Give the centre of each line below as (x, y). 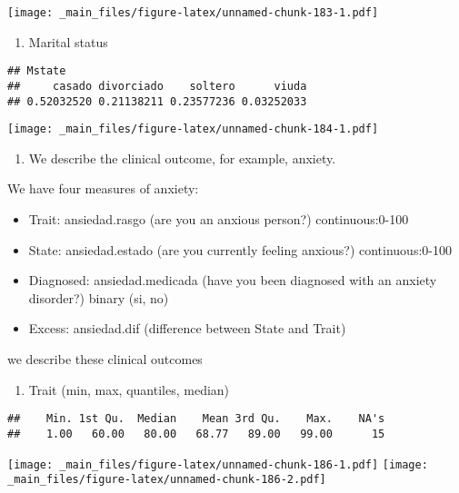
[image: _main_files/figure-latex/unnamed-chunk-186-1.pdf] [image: (218, 464)
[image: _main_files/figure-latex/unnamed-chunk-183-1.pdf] (193, 13)
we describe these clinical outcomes (105, 359)
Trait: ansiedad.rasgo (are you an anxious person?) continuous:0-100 (219, 219)
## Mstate (37, 71)
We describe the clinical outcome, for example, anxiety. (182, 158)
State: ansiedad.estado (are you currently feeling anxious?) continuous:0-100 (240, 249)
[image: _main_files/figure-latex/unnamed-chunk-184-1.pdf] (193, 129)
